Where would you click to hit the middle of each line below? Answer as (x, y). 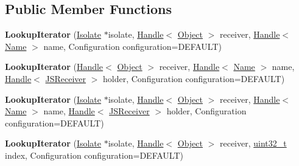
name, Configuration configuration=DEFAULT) (132, 46)
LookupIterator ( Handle (54, 67)
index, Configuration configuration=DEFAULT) (94, 155)
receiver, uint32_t (253, 143)
